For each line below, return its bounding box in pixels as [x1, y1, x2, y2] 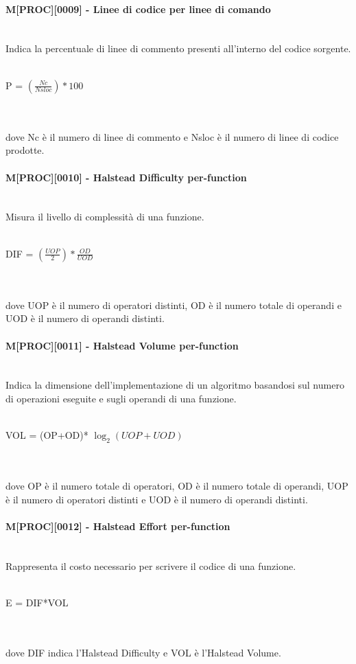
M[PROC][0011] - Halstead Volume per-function [5, 338, 239, 352]
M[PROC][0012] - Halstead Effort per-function [5, 518, 230, 533]
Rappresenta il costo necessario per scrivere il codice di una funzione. [5, 558, 296, 573]
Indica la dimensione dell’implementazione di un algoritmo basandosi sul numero [5, 378, 344, 392]
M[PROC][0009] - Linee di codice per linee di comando [5, 1, 271, 16]
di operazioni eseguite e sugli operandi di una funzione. [5, 391, 237, 405]
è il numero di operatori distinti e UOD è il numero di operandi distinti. [5, 492, 308, 506]
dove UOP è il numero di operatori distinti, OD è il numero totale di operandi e [5, 297, 342, 312]
